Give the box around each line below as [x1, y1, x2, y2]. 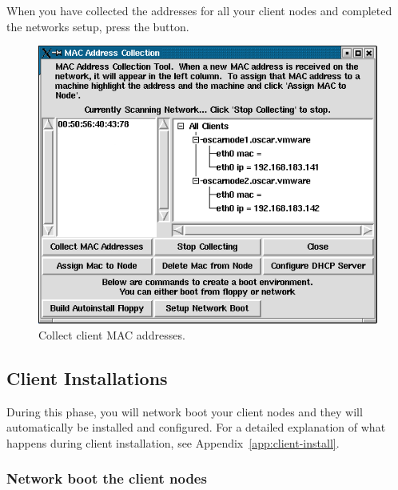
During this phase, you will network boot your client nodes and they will [6, 403, 363, 420]
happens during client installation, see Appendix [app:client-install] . [6, 434, 340, 451]
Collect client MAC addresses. [38, 326, 185, 343]
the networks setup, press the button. [6, 18, 189, 34]
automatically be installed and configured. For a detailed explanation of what [6, 419, 386, 436]
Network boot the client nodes [6, 468, 207, 488]
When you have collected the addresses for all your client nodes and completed [6, 2, 392, 18]
